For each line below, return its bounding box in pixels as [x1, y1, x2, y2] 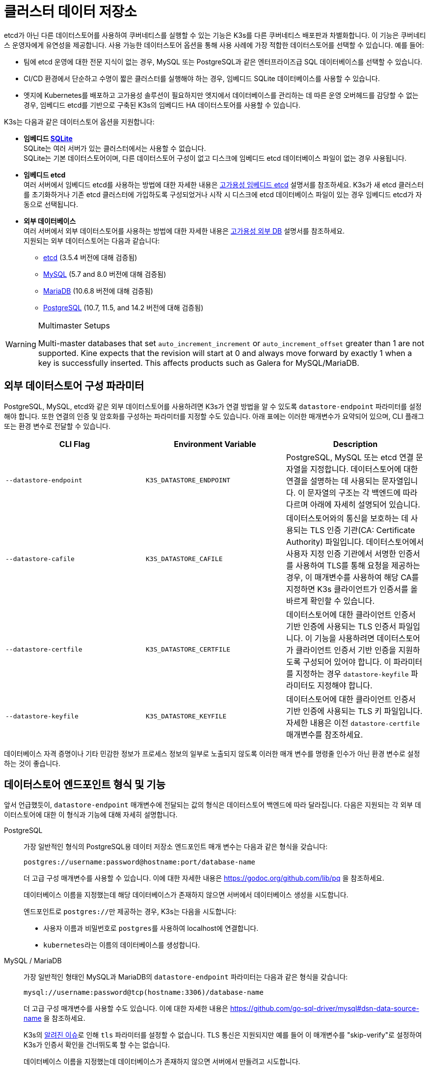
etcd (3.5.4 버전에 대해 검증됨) [43, 253, 137, 262]
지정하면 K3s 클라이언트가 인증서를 [286, 584, 408, 594]
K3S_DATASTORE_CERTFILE [145, 646, 231, 653]
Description [333, 439, 378, 449]
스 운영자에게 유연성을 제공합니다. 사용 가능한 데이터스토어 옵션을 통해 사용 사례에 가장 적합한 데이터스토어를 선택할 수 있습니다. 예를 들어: [4, 40, 424, 49]
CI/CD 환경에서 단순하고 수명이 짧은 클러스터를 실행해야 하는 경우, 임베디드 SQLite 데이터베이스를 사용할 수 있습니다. [24, 74, 380, 83]
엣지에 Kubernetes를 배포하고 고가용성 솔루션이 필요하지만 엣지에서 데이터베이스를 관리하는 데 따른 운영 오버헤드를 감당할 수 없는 [24, 90, 419, 99]
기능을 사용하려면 [314, 633, 375, 643]
